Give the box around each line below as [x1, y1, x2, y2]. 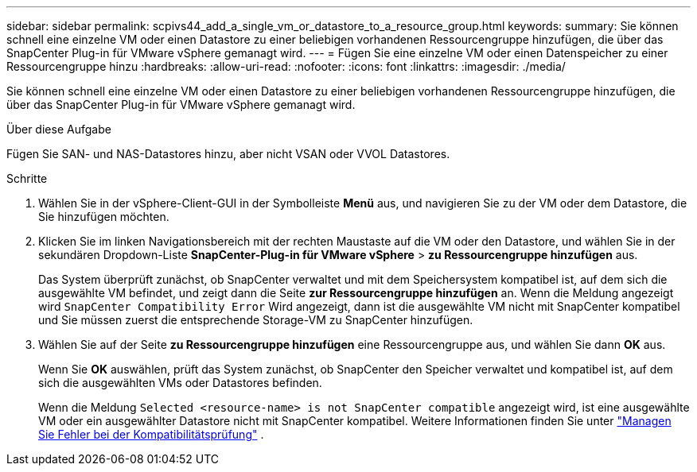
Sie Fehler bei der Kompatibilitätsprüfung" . [38, 428, 264, 441]
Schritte [6, 172, 48, 185]
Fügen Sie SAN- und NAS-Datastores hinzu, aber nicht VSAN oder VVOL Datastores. [6, 147, 450, 161]
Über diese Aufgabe [6, 122, 111, 136]
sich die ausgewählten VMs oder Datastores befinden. [38, 376, 322, 389]
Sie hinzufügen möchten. [38, 210, 169, 223]
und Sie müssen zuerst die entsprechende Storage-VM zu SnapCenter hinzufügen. [38, 313, 473, 327]
